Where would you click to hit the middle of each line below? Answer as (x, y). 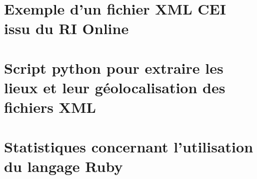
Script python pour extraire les (114, 67)
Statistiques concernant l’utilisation (129, 146)
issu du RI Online (66, 28)
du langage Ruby (63, 166)
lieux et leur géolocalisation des (115, 87)
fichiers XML (50, 107)
